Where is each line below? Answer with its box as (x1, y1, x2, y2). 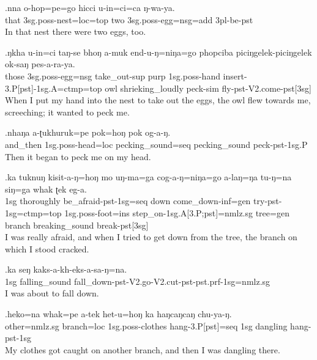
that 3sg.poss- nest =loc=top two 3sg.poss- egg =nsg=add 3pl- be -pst (5, 13, 253, 26)
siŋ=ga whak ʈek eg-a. (5, 182, 87, 195)
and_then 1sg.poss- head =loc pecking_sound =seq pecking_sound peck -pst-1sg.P (5, 138, 308, 150)
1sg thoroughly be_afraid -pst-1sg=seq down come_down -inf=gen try (5, 194, 265, 207)
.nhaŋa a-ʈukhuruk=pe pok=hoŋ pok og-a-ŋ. (5, 126, 171, 139)
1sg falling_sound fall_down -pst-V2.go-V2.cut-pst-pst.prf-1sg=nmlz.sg (5, 274, 270, 287)
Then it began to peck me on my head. (5, 150, 151, 163)
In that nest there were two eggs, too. (5, 25, 146, 38)
